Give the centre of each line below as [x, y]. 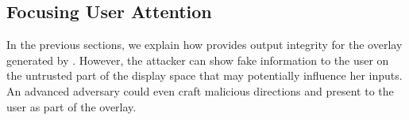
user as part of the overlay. [71, 106]
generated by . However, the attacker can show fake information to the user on [198, 60]
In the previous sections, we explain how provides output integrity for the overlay [204, 45]
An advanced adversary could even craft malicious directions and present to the [200, 90]
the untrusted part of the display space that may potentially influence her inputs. [204, 75]
